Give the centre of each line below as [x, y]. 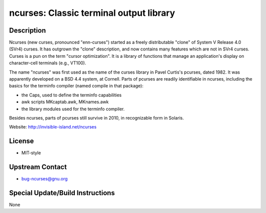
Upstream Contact [38, 167]
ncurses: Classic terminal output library [92, 13]
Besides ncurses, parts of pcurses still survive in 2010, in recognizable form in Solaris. [97, 118]
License [21, 141]
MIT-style [31, 153]
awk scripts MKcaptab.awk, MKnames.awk [65, 102]
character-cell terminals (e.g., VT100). [48, 63]
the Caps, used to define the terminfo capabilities [71, 95]
